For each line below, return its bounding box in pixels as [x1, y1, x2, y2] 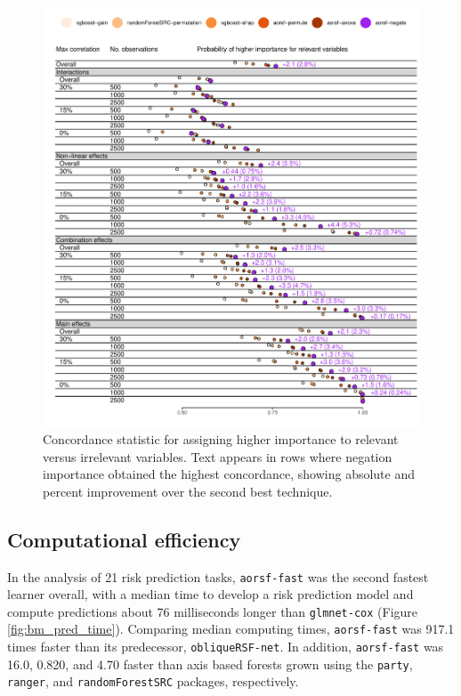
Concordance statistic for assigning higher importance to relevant [43, 430, 399, 448]
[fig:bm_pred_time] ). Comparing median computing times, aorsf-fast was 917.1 [7, 619, 455, 638]
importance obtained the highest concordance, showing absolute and [43, 465, 415, 483]
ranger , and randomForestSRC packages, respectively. [7, 672, 299, 691]
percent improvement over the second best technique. [43, 482, 333, 500]
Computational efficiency [7, 525, 241, 553]
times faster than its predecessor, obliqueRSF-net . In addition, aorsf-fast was [7, 637, 444, 656]
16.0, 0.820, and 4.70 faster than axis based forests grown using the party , [7, 654, 413, 673]
